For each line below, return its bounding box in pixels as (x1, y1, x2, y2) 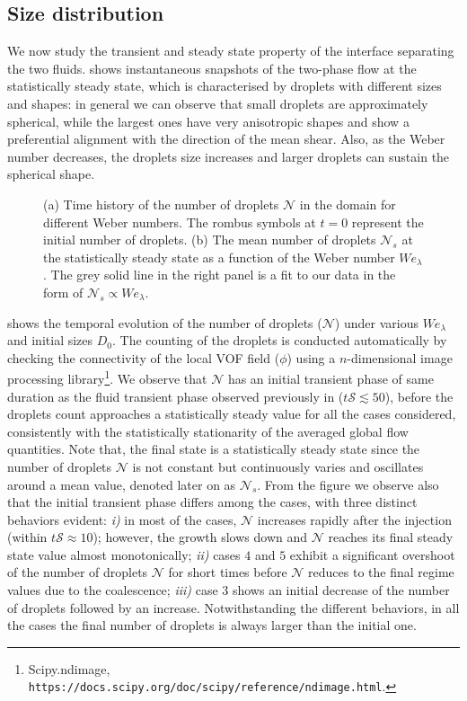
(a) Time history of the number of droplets (43, 194, 279, 213)
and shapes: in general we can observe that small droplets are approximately (7, 93, 428, 112)
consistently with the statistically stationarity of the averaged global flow (7, 421, 409, 440)
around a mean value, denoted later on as (7, 475, 236, 493)
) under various (334, 313, 419, 332)
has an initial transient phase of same (227, 368, 434, 387)
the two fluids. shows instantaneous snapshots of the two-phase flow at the (7, 58, 417, 77)
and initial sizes (7, 331, 93, 350)
